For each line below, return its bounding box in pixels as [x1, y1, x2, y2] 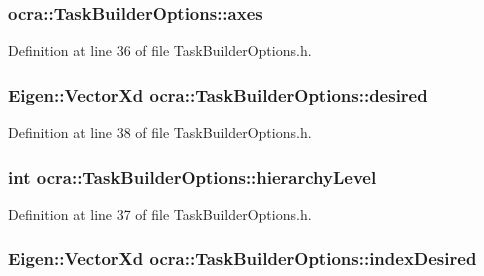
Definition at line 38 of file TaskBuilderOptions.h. [8, 122, 312, 143]
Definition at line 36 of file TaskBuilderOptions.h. [8, 40, 312, 61]
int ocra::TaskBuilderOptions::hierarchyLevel [8, 164, 377, 189]
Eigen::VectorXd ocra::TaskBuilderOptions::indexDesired [8, 246, 477, 271]
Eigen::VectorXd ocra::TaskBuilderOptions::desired [8, 82, 428, 107]
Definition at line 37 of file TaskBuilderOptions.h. [8, 203, 312, 224]
